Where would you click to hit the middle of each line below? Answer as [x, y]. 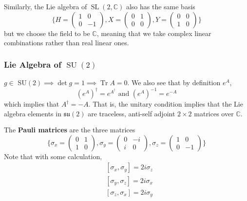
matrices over [214, 113]
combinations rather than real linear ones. [66, 43]
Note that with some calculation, [53, 156]
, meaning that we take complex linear [154, 33]
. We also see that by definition [174, 82]
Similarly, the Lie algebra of [46, 6]
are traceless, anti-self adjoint [132, 113]
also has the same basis [161, 6]
